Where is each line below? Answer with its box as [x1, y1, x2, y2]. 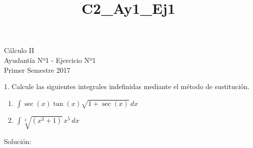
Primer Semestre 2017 [4, 64, 71, 75]
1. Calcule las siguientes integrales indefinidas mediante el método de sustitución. [4, 81, 250, 92]
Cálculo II [4, 45, 35, 55]
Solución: [4, 136, 32, 146]
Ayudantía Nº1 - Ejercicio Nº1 [4, 54, 96, 65]
